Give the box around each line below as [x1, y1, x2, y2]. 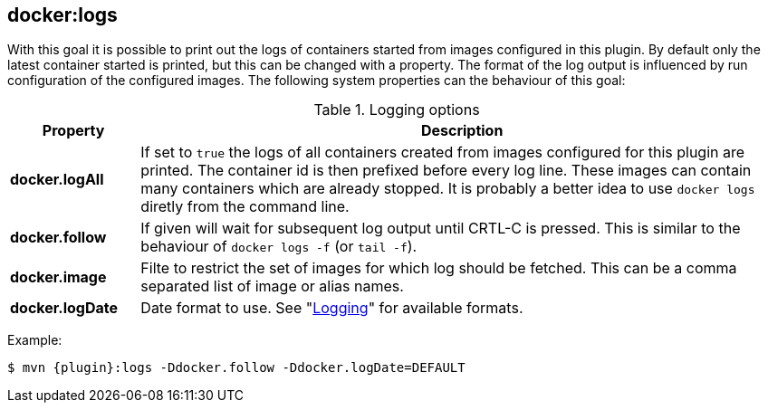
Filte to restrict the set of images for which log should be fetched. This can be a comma [140, 259, 737, 278]
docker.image [10, 268, 107, 287]
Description [420, 121, 504, 140]
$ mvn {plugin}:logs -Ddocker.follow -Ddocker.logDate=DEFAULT [7, 360, 466, 376]
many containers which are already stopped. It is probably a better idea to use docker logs [140, 179, 755, 198]
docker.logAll [10, 170, 104, 189]
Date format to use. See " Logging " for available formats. [140, 299, 523, 318]
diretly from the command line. [140, 197, 350, 216]
